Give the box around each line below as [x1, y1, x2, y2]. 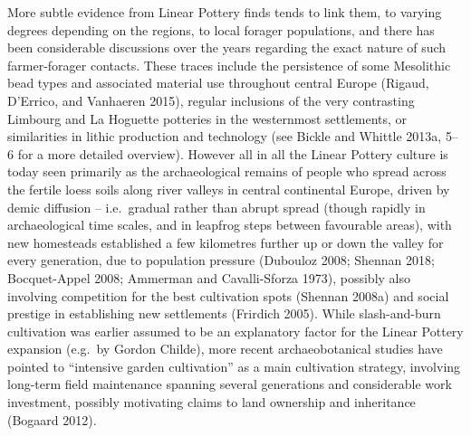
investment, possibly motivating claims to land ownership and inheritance [7, 393, 416, 412]
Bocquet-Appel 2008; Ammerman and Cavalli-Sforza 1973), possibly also [7, 268, 411, 287]
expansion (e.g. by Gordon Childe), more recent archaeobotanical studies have [7, 339, 443, 358]
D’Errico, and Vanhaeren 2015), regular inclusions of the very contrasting [7, 90, 415, 109]
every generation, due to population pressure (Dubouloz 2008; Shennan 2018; [7, 251, 435, 270]
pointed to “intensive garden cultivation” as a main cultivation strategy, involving [7, 356, 461, 375]
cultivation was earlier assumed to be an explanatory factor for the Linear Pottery [7, 321, 464, 340]
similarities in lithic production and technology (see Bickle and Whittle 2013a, [7, 127, 442, 146]
